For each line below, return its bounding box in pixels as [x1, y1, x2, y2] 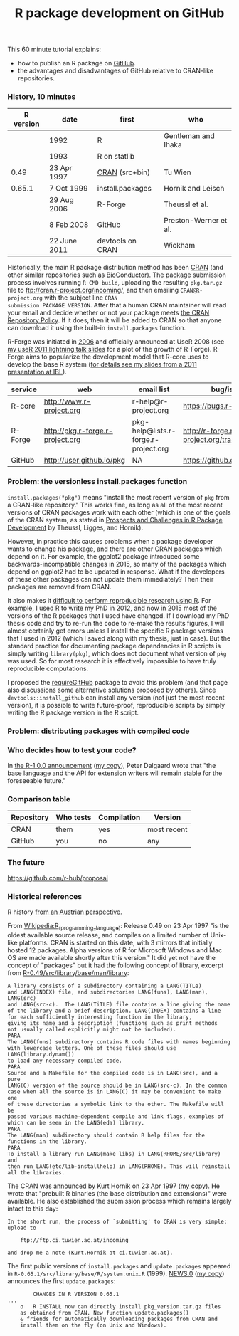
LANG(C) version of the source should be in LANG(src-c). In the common [7, 1082, 228, 1089]
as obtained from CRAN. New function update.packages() [20, 1309, 190, 1316]
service [11, 384, 38, 394]
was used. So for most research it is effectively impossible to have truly [7, 656, 217, 665]
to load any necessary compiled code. [7, 1057, 122, 1064]
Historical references [7, 891, 83, 901]
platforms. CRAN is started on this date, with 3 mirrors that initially [18, 938, 213, 947]
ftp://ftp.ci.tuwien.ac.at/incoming [20, 1236, 129, 1243]
